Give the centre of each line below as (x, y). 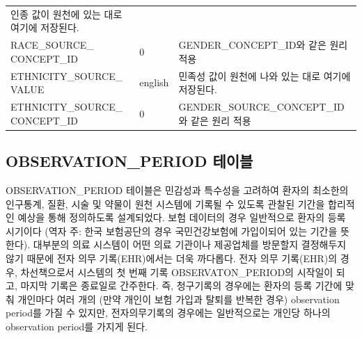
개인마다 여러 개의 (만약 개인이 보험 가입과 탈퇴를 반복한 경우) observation (179, 299)
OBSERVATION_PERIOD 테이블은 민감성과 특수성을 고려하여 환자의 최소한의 (177, 190)
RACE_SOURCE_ (52, 45)
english (154, 82)
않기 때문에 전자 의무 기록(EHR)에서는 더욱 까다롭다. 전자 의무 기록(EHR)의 (172, 258)
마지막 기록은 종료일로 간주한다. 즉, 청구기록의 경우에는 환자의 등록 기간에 (181, 285)
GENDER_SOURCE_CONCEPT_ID (261, 107)
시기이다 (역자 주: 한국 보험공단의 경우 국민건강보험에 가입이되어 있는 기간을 (172, 231)
